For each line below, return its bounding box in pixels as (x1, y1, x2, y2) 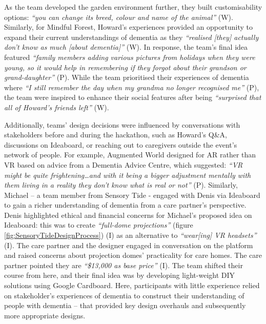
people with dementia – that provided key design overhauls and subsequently (4, 300, 246, 311)
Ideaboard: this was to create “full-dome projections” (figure (4, 219, 193, 230)
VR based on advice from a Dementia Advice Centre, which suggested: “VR (4, 159, 243, 170)
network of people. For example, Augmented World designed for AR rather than (4, 149, 256, 160)
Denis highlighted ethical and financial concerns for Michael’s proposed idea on (4, 209, 252, 220)
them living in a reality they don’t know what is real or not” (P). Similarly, (4, 179, 238, 190)
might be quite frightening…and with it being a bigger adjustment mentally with (4, 169, 251, 180)
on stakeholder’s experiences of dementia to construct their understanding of (4, 290, 244, 300)
